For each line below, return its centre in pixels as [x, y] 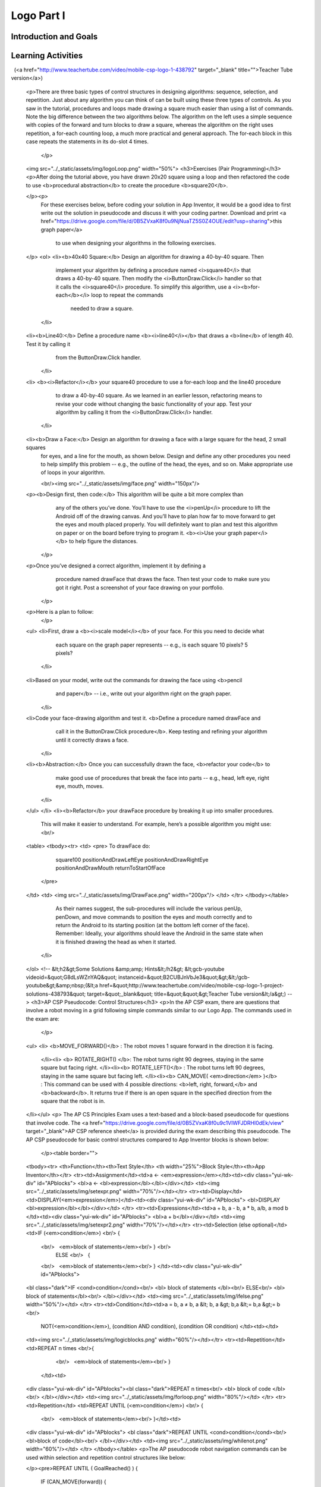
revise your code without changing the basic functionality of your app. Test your [154, 404]
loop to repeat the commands [127, 295]
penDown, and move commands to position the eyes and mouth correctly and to [154, 917]
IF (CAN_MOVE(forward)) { [73, 1482]
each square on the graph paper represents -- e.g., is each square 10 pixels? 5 [152, 645]
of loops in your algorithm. [73, 472]
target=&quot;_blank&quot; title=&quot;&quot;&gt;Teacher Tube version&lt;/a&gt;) [187, 994]
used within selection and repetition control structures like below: [106, 1457]
